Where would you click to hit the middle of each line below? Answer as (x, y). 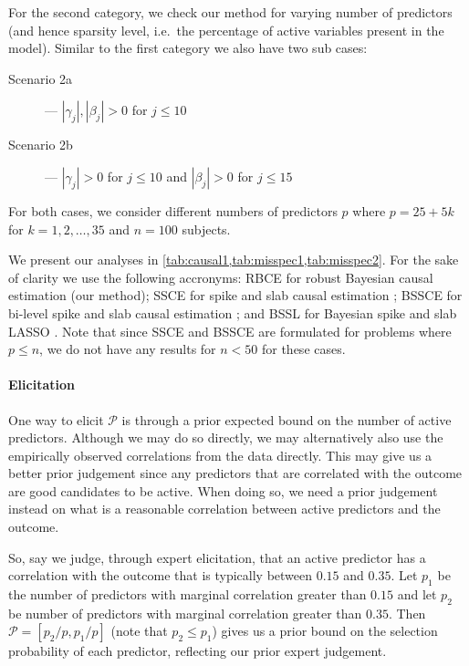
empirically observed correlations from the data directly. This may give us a (220, 455)
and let (417, 594)
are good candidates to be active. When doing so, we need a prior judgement (223, 490)
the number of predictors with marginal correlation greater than (188, 594)
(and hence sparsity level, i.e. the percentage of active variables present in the (226, 30)
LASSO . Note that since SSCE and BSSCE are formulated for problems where (230, 331)
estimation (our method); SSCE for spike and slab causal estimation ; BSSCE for (235, 295)
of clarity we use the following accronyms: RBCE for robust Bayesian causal (221, 277)
